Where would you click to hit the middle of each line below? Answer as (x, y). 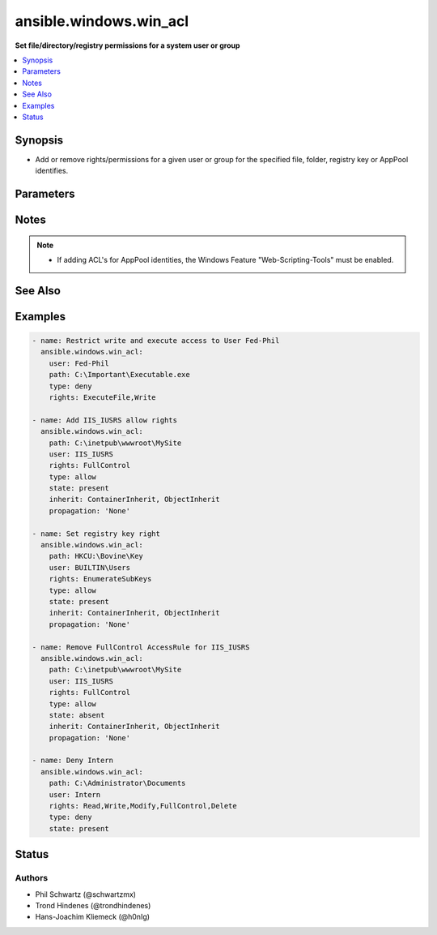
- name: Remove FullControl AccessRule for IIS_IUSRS (141, 647)
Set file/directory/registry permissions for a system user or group (127, 45)
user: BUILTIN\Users (90, 567)
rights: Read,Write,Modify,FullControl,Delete (143, 806)
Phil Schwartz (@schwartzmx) (86, 894)
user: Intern (75, 794)
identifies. (52, 171)
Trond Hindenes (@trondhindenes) (93, 905)
